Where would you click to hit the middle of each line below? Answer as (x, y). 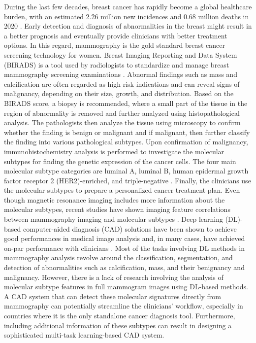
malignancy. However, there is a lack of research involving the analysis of (114, 277)
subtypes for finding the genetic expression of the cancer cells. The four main (120, 161)
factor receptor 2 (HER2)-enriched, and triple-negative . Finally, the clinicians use (128, 180)
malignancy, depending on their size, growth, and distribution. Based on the (119, 93)
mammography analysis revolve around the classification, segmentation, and (118, 257)
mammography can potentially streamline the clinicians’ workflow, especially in (124, 306)
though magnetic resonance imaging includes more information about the (114, 199)
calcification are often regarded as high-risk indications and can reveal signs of (122, 84)
